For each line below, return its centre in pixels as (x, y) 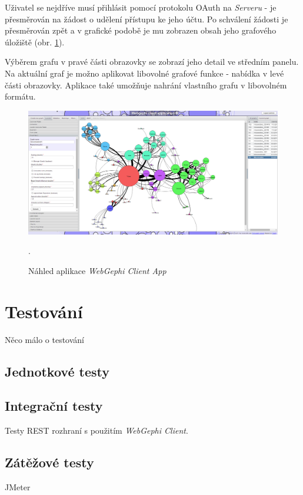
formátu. (20, 96)
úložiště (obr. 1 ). (35, 42)
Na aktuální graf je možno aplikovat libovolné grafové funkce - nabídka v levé (144, 73)
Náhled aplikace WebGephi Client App (97, 270)
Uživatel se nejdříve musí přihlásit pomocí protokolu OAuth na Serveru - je (141, 7)
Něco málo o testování (44, 339)
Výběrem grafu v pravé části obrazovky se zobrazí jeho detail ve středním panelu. (152, 62)
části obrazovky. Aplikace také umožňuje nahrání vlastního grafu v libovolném (146, 85)
